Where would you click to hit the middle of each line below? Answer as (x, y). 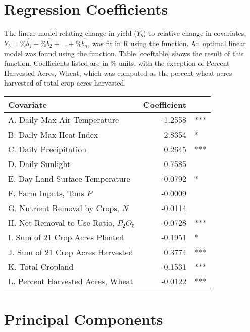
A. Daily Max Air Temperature (64, 119)
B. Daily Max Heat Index (53, 134)
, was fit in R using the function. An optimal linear (167, 43)
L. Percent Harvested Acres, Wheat (71, 281)
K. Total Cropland (41, 266)
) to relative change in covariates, (195, 33)
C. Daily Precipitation (47, 149)
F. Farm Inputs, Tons (46, 193)
